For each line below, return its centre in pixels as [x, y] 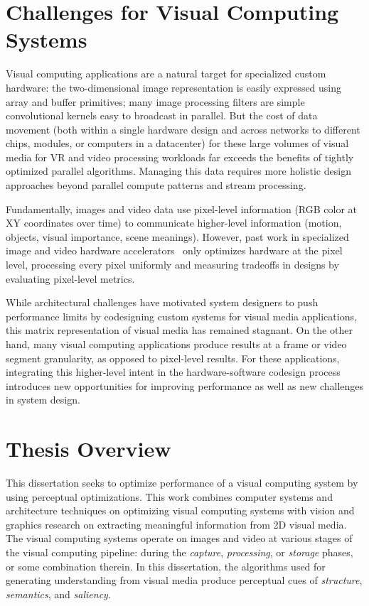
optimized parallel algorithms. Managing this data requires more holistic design [178, 171]
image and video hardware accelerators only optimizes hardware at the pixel [174, 250]
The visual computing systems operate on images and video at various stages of [179, 538]
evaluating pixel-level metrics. [70, 278]
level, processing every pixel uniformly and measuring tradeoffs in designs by [172, 265]
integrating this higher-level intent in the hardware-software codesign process [173, 372]
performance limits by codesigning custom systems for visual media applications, [181, 316]
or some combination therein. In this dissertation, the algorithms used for [166, 566]
